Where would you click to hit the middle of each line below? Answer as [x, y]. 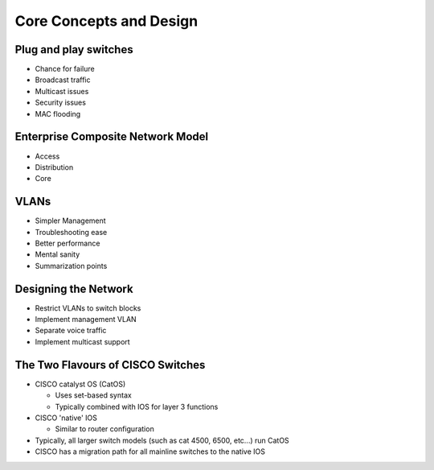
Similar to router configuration [104, 429]
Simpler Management [70, 221]
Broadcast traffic [63, 80]
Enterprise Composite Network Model [112, 137]
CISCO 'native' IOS [66, 418]
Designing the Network [74, 289]
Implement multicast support [82, 341]
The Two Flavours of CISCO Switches [110, 365]
